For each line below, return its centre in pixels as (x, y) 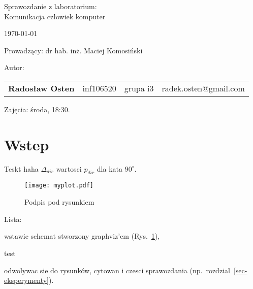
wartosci (69, 168)
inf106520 (99, 88)
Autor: (14, 67)
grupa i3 (139, 88)
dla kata (109, 168)
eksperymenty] (27, 280)
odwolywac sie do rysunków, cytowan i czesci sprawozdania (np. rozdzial (117, 270)
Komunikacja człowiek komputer (55, 16)
